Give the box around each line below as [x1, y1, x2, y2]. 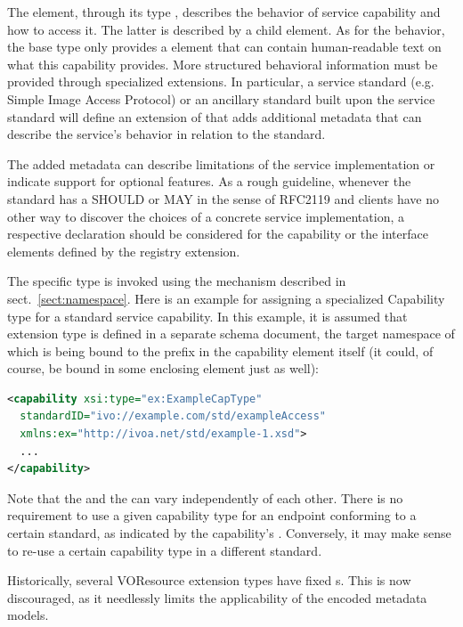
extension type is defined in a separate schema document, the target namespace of [7, 324, 455, 343]
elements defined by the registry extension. [7, 241, 240, 260]
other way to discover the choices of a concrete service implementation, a [7, 207, 404, 225]
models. [7, 606, 49, 624]
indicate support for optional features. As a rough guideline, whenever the [7, 172, 411, 191]
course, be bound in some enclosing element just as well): [7, 359, 319, 378]
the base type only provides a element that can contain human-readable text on [7, 37, 442, 56]
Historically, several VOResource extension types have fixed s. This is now [7, 571, 411, 590]
